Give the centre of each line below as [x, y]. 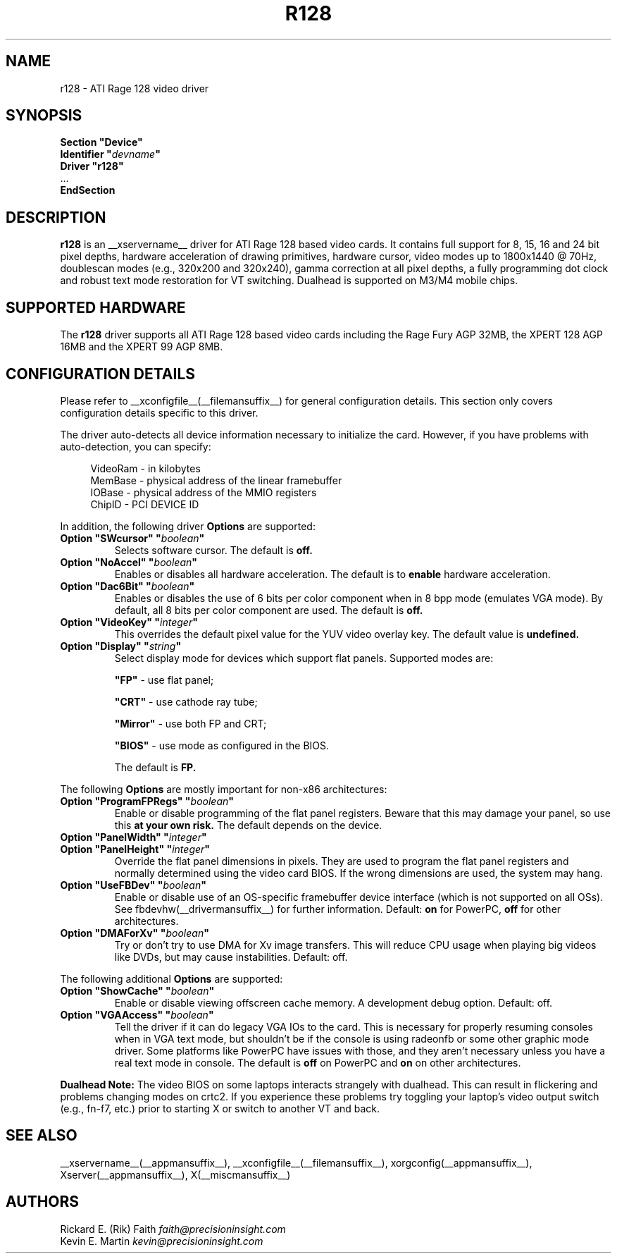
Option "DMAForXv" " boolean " [135, 933]
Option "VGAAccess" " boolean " [137, 1014]
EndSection [88, 190]
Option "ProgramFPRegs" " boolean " [147, 801]
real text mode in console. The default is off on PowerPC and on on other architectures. [318, 1062]
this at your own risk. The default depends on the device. [248, 825]
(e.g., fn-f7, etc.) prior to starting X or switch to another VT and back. [220, 1108]
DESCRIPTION [56, 217]
